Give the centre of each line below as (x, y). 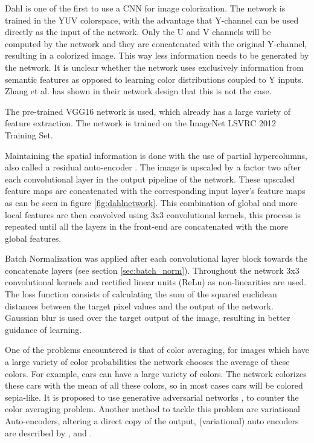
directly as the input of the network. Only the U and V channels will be (138, 32)
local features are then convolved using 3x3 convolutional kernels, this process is (153, 214)
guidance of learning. (43, 329)
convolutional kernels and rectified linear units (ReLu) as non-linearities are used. (156, 282)
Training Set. (29, 134)
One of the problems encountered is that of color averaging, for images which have (157, 350)
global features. (33, 238)
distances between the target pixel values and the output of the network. (139, 306)
